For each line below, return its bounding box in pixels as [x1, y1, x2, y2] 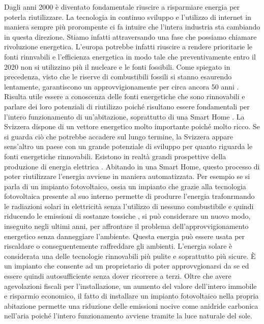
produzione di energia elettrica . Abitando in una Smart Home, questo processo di [4, 161, 260, 171]
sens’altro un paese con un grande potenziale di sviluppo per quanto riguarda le [4, 141, 253, 152]
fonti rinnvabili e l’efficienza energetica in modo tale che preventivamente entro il [4, 51, 256, 62]
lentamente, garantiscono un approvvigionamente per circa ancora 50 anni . [4, 81, 239, 92]
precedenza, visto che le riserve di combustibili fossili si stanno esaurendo [4, 71, 232, 82]
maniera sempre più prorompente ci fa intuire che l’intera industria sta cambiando [4, 21, 260, 32]
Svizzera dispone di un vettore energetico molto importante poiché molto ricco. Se [4, 121, 260, 132]
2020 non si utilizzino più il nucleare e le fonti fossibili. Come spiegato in [4, 61, 230, 72]
